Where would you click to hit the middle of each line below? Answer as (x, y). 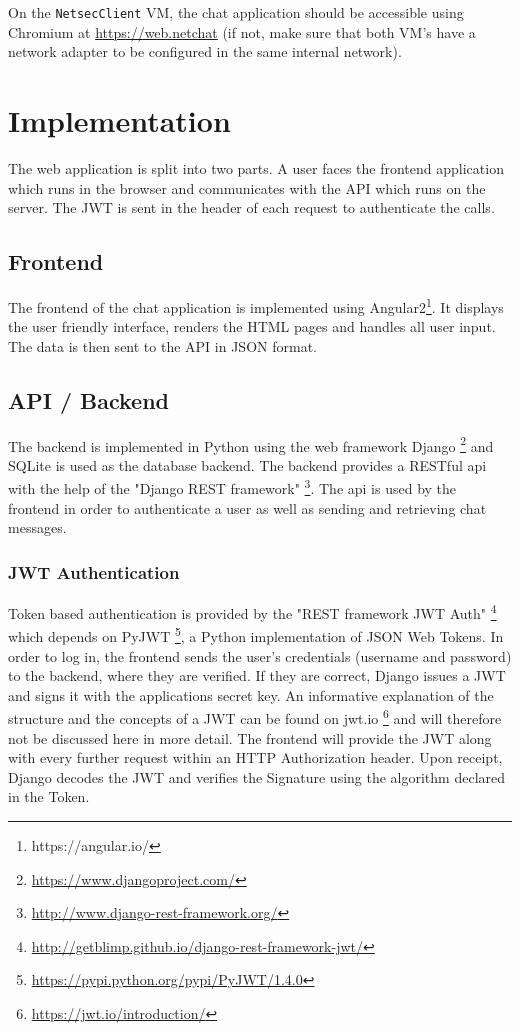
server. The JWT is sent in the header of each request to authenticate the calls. (251, 207)
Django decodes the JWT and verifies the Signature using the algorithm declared (257, 776)
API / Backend (89, 399)
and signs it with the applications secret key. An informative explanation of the (251, 694)
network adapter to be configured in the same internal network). (205, 51)
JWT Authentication (94, 571)
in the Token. (49, 796)
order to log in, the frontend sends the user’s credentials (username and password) (260, 655)
